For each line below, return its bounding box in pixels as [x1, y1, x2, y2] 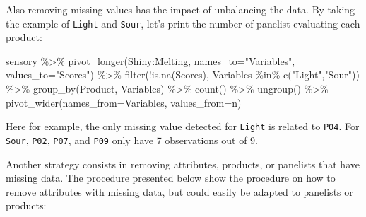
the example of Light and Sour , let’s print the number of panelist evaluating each [6, 16, 360, 30]
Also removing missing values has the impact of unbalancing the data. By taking [6, 2, 355, 16]
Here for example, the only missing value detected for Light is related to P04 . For [6, 119, 360, 134]
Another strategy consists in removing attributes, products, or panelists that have [6, 156, 360, 171]
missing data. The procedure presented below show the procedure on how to [6, 170, 336, 185]
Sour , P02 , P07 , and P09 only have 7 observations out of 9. [6, 132, 258, 147]
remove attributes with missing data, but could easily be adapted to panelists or [6, 184, 353, 199]
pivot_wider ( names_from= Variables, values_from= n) [6, 95, 242, 110]
